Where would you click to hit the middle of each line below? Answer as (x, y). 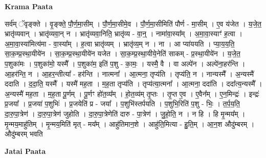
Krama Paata (29, 6)
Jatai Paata (25, 151)
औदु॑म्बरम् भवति (24, 134)
